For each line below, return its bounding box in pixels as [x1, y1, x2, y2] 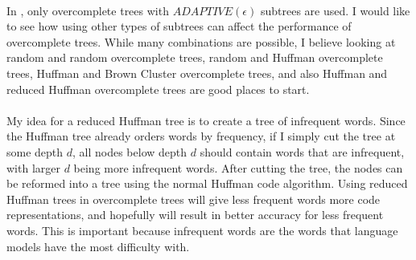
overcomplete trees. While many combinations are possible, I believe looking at [6, 33, 396, 50]
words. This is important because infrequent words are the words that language [6, 221, 398, 238]
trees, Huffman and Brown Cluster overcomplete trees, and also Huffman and [6, 64, 388, 81]
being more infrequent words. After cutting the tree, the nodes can [73, 159, 403, 176]
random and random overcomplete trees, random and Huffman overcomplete [6, 49, 383, 66]
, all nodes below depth [72, 143, 187, 160]
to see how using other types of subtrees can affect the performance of [6, 18, 352, 35]
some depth [6, 143, 64, 160]
